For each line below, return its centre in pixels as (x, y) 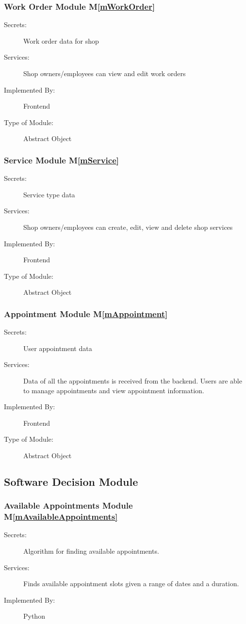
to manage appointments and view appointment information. (114, 390)
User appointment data (58, 348)
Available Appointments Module (68, 505)
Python (34, 616)
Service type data (49, 194)
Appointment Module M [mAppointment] (86, 313)
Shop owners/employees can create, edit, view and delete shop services (128, 227)
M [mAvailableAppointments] (61, 517)
